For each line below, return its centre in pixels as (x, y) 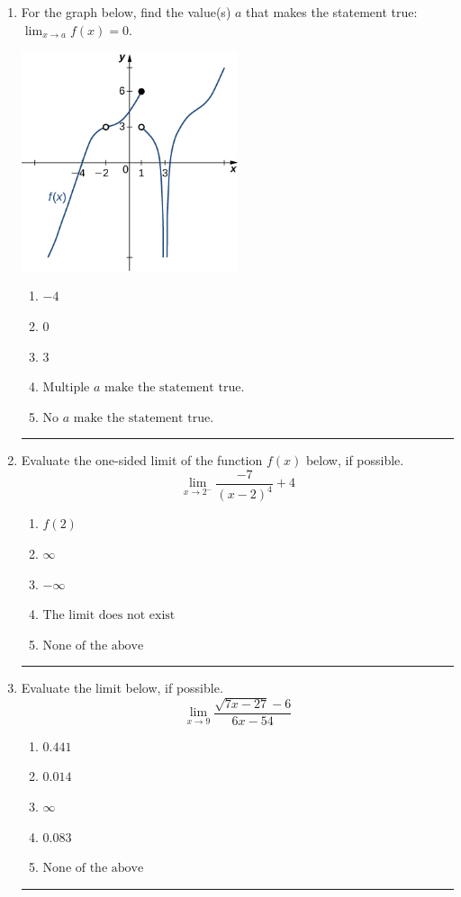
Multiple (66, 388)
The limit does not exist (109, 616)
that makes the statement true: (332, 12)
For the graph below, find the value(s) (126, 12)
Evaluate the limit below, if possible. (122, 688)
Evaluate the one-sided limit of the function (142, 460)
